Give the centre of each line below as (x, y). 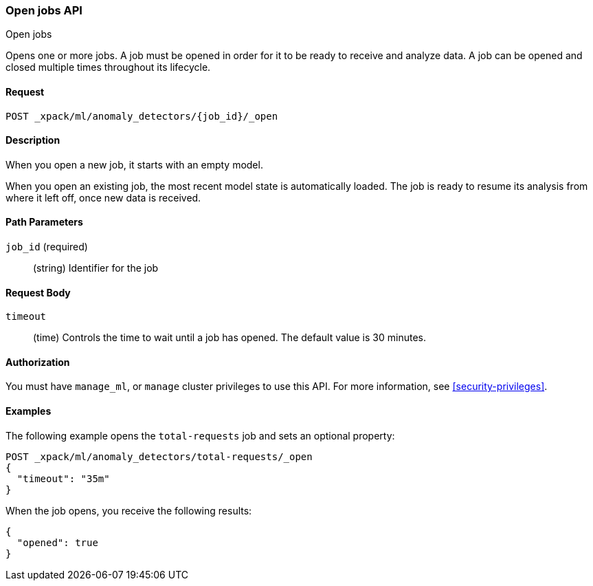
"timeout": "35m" (63, 478)
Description (33, 140)
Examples (29, 411)
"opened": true (57, 542)
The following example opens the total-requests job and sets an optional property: (200, 435)
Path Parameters (44, 222)
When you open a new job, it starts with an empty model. (134, 164)
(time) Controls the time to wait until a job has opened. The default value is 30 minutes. (230, 338)
